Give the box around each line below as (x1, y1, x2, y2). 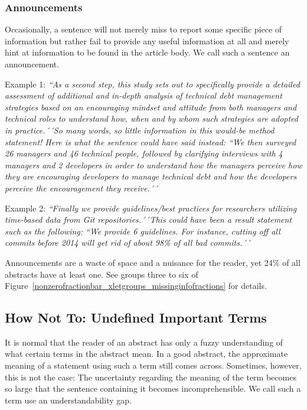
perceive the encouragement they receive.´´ (5, 181, 158, 194)
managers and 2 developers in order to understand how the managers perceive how (5, 158, 302, 171)
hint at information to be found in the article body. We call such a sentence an (5, 46, 290, 58)
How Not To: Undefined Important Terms (5, 308, 267, 327)
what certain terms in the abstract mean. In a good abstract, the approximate (5, 347, 288, 360)
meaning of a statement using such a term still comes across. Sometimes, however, (5, 359, 302, 372)
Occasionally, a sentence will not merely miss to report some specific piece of (5, 23, 282, 35)
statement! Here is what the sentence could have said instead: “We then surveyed (5, 135, 296, 148)
